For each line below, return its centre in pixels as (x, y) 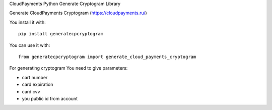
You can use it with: (30, 45)
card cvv (31, 91)
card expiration (38, 85)
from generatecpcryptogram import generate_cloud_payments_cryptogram (107, 57)
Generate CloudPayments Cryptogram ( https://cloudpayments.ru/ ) (78, 13)
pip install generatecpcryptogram (61, 34)
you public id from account (50, 98)
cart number (35, 77)
